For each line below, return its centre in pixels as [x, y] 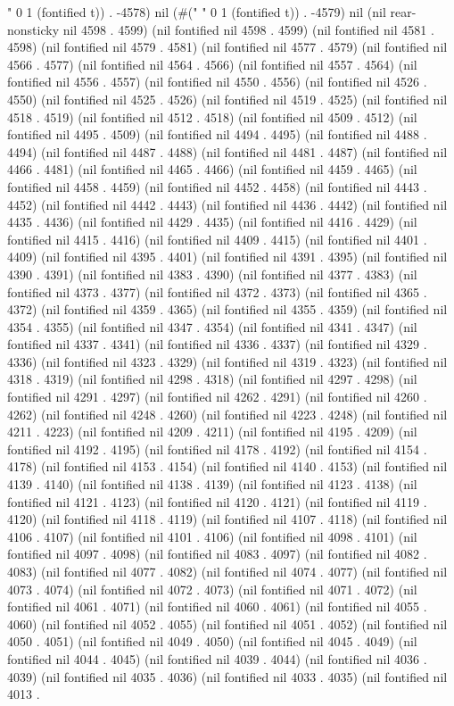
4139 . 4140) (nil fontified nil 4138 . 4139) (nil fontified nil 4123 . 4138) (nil [212, 484]
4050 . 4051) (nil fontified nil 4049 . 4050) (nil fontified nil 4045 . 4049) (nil [212, 641]
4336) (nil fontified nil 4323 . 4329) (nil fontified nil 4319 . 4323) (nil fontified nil [227, 361]
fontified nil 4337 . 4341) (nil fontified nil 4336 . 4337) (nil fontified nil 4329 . [217, 344]
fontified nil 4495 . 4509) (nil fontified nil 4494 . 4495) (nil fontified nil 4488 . [217, 134]
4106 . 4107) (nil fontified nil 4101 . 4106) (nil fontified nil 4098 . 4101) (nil [212, 536]
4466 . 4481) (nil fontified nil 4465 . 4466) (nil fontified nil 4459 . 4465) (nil [212, 169]
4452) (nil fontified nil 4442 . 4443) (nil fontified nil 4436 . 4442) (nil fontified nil [227, 204]
